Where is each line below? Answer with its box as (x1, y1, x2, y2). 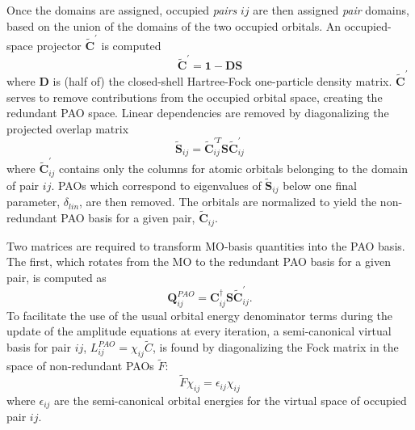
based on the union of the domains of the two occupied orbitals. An (6, 17, 342, 34)
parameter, (6, 193, 61, 210)
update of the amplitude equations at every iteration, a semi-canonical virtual (6, 322, 392, 339)
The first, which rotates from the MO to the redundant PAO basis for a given (6, 253, 391, 270)
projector (36, 36, 82, 53)
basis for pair (6, 339, 71, 356)
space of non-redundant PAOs (6, 357, 154, 374)
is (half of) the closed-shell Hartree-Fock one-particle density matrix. (52, 72, 392, 89)
